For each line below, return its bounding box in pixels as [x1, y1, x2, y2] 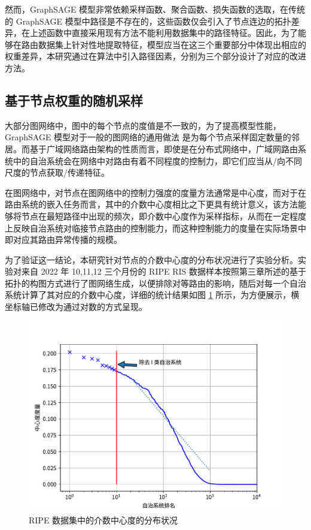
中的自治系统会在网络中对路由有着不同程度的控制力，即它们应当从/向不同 [13, 154, 302, 167]
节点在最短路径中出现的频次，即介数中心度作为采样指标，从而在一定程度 [21, 209, 306, 222]
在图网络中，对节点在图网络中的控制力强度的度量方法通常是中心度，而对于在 [5, 186, 306, 198]
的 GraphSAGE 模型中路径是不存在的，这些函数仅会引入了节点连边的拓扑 [5, 14, 291, 27]
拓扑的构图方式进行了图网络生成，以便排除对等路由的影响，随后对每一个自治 [5, 276, 306, 289]
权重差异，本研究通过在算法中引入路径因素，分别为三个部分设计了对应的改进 [5, 50, 306, 62]
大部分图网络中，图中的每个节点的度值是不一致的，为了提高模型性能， [5, 119, 281, 131]
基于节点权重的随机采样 [5, 91, 143, 109]
